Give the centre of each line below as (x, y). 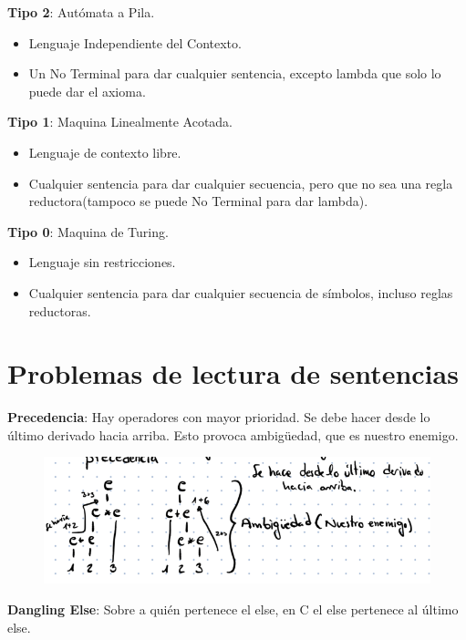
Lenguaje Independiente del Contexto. (135, 42)
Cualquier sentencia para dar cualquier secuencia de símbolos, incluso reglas (241, 292)
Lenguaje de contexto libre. (105, 152)
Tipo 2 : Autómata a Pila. (81, 12)
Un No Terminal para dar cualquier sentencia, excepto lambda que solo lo (235, 73)
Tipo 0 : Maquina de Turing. (88, 231)
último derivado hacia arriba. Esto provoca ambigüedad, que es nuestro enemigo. (233, 434)
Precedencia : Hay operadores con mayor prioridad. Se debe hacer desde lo (219, 417)
